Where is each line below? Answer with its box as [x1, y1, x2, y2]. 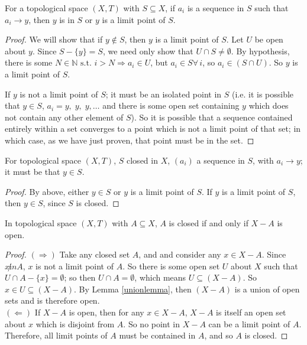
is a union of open [234, 282, 300, 295]
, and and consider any [138, 248, 221, 261]
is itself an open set [216, 306, 286, 318]
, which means [134, 271, 186, 284]
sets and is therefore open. [5, 294, 100, 307]
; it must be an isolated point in [105, 87, 222, 100]
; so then [64, 271, 96, 284]
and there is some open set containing [102, 99, 240, 112]
